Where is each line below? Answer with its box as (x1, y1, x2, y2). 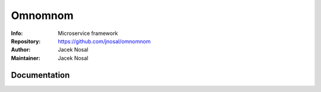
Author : (11, 46, 31, 53)
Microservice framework (58, 30, 118, 37)
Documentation (11, 70, 70, 80)
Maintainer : (11, 54, 41, 62)
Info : (11, 30, 23, 37)
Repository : (11, 37, 41, 45)
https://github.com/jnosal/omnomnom (58, 37, 151, 45)
